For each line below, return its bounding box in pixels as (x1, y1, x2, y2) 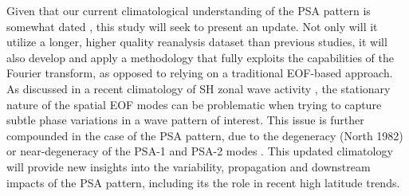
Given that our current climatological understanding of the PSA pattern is (6, 2, 371, 18)
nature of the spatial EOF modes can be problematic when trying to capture (6, 96, 382, 112)
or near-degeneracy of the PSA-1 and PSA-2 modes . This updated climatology (6, 143, 393, 159)
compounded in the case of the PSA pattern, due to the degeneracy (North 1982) (6, 127, 403, 143)
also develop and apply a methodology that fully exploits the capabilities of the (6, 49, 394, 65)
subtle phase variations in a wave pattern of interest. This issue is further (6, 112, 364, 128)
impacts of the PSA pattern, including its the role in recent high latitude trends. (6, 174, 400, 190)
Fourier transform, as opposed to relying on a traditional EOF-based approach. (6, 65, 393, 81)
